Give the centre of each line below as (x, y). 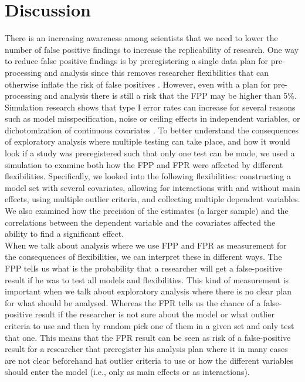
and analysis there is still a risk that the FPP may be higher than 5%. (170, 95)
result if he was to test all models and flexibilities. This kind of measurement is (147, 279)
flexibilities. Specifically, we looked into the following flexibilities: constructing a (148, 176)
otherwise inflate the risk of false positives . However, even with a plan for (138, 84)
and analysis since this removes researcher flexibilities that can (157, 72)
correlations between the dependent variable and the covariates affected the (140, 222)
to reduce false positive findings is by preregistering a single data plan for (137, 61)
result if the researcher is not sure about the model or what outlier (155, 314)
